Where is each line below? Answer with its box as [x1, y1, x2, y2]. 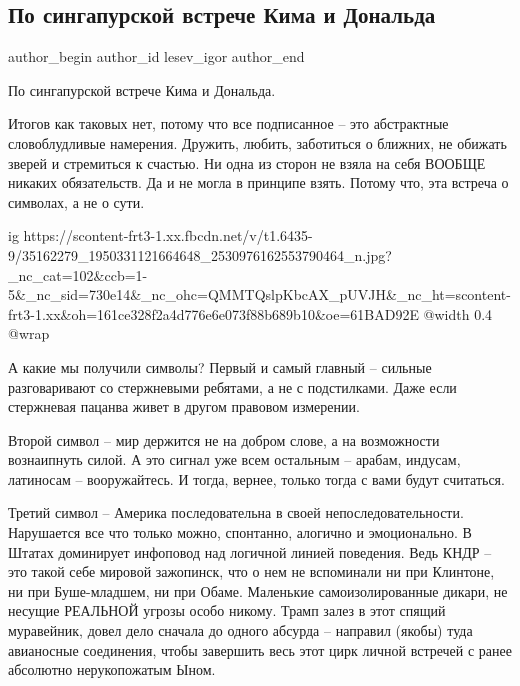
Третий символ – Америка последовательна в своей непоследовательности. [8, 502, 464, 523]
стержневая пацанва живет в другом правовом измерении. [8, 396, 360, 417]
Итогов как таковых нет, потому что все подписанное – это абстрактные [8, 113, 449, 134]
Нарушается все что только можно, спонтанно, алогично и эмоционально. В [8, 522, 472, 543]
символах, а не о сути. [8, 191, 145, 212]
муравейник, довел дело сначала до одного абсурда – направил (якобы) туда [8, 620, 473, 641]
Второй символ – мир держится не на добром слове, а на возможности [8, 429, 440, 450]
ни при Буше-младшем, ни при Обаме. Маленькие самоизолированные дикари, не [8, 580, 508, 601]
